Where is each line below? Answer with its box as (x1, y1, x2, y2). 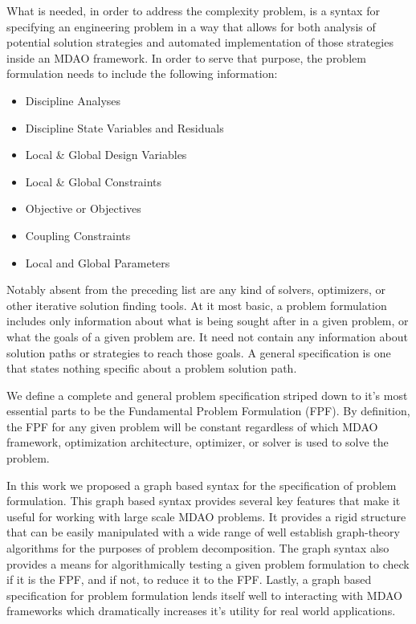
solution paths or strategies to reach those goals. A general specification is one (6, 344, 391, 361)
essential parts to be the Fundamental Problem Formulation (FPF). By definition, (6, 402, 410, 419)
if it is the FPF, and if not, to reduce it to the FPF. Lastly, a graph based (6, 571, 372, 588)
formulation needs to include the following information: (6, 65, 278, 82)
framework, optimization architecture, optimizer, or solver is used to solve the (6, 434, 389, 451)
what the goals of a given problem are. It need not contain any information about (6, 328, 408, 345)
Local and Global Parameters (25, 254, 170, 271)
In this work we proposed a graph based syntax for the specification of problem (6, 476, 397, 493)
